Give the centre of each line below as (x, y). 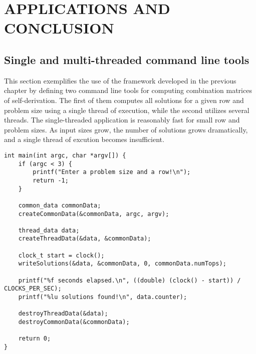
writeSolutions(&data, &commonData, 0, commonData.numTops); (122, 264)
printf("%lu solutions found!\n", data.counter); (103, 297)
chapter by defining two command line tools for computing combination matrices (128, 90)
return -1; (51, 180)
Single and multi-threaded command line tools (127, 59)
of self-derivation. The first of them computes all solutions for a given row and (124, 100)
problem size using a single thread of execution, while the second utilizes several (127, 110)
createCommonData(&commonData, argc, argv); (94, 214)
